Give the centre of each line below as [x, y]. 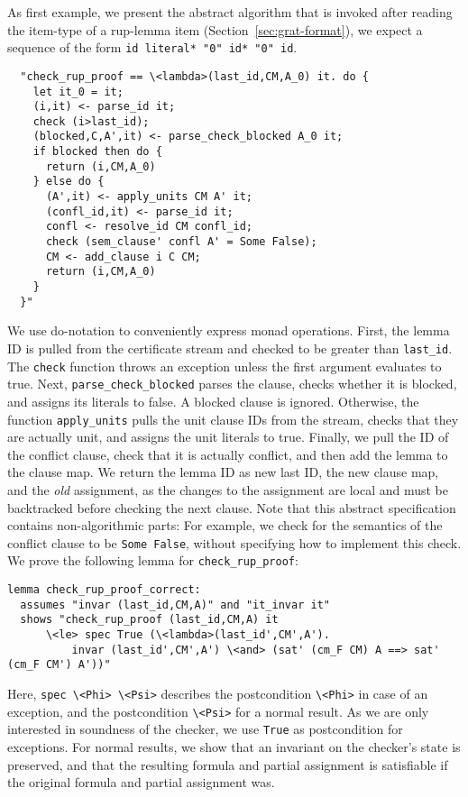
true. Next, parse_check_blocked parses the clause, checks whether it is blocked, [232, 384]
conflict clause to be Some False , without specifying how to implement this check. [234, 542]
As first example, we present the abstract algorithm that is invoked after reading [230, 12]
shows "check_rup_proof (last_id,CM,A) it [149, 620]
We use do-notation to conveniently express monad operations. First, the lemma [229, 330]
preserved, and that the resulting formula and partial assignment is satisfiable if [228, 764]
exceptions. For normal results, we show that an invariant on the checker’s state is [234, 746]
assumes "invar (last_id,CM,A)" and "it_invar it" [175, 605]
